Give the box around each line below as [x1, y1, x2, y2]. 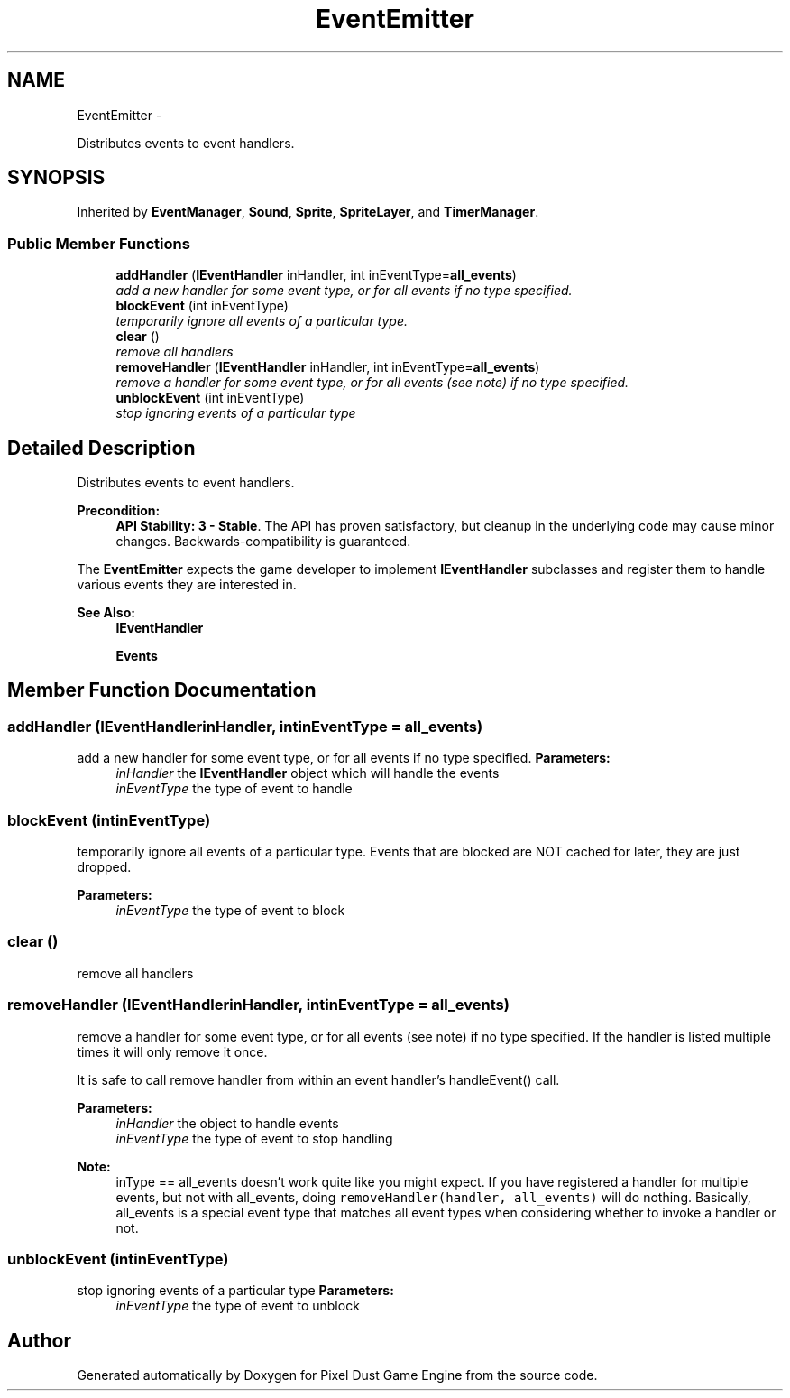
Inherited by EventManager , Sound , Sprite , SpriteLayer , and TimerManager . [77, 204, 539, 220]
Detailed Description [7, 436, 196, 459]
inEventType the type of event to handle [115, 781, 353, 797]
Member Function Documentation [7, 679, 317, 702]
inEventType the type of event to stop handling [115, 1130, 393, 1146]
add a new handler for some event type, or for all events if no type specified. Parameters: [77, 750, 611, 766]
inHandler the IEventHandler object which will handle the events [115, 765, 500, 782]
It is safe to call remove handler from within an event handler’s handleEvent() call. [77, 1071, 560, 1088]
